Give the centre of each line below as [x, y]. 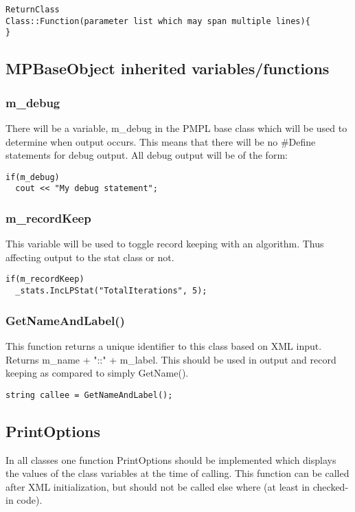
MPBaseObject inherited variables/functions [168, 68]
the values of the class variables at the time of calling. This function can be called [177, 473]
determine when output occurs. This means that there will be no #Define [161, 141]
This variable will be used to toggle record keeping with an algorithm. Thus [165, 244]
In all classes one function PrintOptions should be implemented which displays [171, 459]
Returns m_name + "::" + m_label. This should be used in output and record [171, 359]
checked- [331, 486]
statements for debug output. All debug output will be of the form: [147, 155]
